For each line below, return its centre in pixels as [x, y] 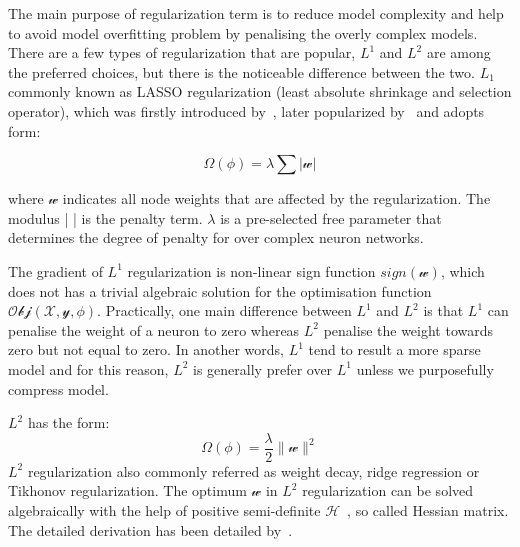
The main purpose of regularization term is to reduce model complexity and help [256, 13]
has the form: [68, 422]
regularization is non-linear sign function [251, 270]
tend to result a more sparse [394, 349]
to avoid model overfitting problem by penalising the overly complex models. [243, 32]
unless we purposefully [425, 368]
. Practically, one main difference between [224, 310]
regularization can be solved [388, 490]
